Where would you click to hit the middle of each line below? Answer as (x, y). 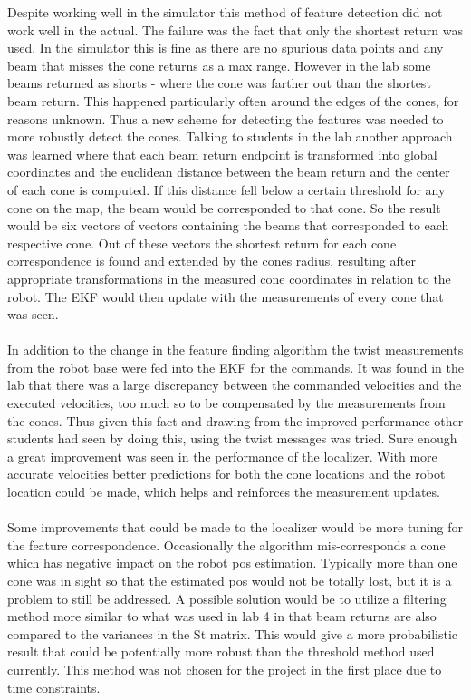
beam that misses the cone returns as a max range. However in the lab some (219, 65)
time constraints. (54, 687)
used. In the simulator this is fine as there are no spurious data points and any (226, 48)
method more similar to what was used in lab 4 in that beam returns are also (222, 616)
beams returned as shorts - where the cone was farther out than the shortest (219, 83)
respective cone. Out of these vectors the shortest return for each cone (202, 243)
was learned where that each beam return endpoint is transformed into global (222, 154)
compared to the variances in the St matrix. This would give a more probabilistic (233, 633)
